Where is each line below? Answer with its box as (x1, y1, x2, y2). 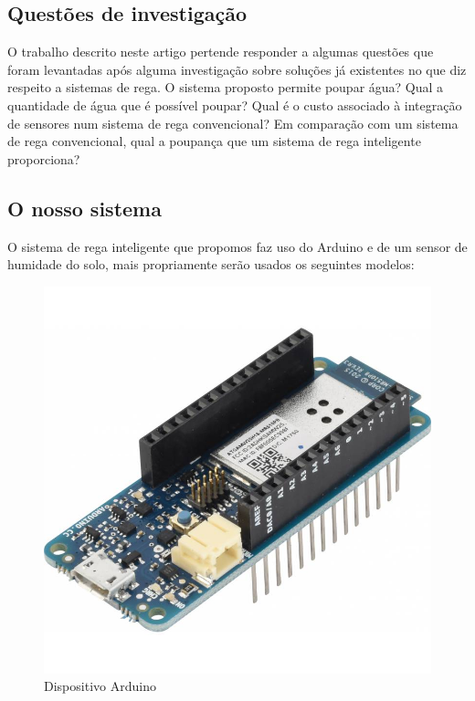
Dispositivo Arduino (44, 676, 156, 696)
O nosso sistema (7, 194, 162, 222)
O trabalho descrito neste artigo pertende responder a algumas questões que (7, 42, 434, 61)
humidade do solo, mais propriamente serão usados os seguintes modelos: (7, 255, 415, 274)
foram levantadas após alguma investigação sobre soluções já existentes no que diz (7, 59, 467, 78)
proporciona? (7, 149, 80, 168)
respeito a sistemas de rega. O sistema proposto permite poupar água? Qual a (7, 78, 444, 97)
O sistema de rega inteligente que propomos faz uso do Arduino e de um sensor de (7, 236, 468, 256)
